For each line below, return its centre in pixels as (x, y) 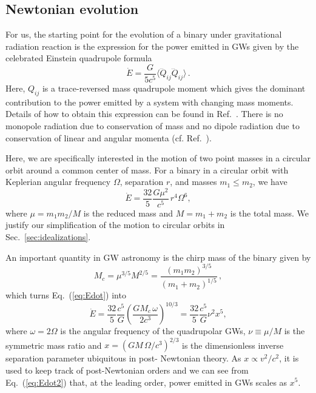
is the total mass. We (270, 213)
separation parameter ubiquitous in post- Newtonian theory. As (123, 358)
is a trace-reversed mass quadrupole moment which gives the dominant (174, 88)
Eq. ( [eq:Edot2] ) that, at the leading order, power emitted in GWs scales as (146, 382)
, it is (289, 358)
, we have (270, 182)
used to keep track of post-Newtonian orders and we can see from (127, 370)
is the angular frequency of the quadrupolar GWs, (153, 331)
